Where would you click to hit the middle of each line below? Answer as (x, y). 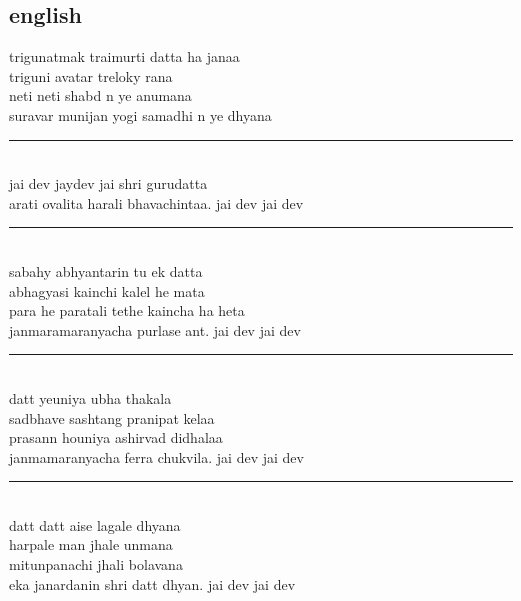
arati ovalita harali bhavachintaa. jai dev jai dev (156, 202)
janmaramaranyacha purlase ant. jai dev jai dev (155, 329)
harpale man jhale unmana (91, 544)
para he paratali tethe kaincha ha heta (127, 310)
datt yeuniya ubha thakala (90, 397)
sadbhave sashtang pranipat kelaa (112, 417)
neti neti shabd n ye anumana (100, 95)
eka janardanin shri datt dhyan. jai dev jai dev (152, 583)
